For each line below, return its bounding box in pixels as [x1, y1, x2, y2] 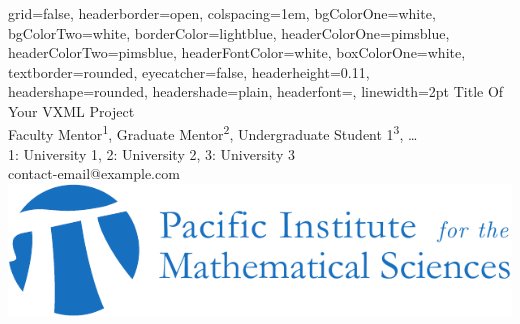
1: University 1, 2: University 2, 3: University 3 [8, 143, 295, 164]
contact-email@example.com [8, 163, 180, 184]
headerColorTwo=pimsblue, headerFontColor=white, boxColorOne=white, [8, 42, 466, 63]
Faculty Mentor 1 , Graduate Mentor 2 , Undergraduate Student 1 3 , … [8, 121, 418, 145]
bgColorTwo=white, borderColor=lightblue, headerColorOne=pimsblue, [8, 22, 450, 43]
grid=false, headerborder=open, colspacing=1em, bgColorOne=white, [8, 3, 436, 23]
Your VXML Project [8, 100, 135, 121]
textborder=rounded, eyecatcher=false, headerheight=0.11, [8, 61, 370, 82]
